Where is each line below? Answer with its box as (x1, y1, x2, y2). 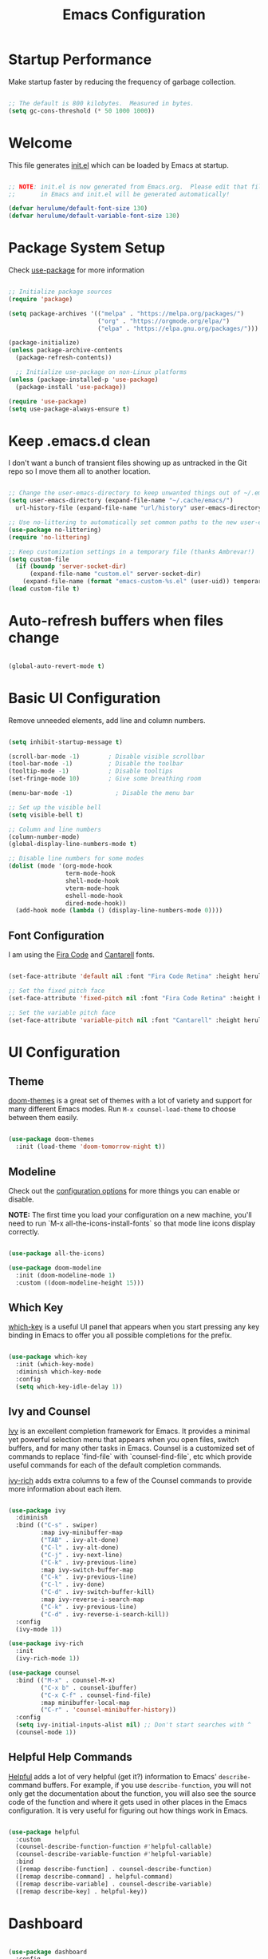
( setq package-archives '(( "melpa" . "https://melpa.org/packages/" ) (8, 309, 245, 317)
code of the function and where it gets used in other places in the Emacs (8, 1797, 247, 1806)
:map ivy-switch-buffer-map (40, 1566, 134, 1574)
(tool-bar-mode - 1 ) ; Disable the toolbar (8, 760, 183, 768)
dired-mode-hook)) (65, 899, 127, 908)
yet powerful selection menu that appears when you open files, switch (8, 1434, 239, 1444)
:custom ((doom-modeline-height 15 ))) (15, 1278, 145, 1287)
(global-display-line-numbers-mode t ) (8, 840, 137, 848)
